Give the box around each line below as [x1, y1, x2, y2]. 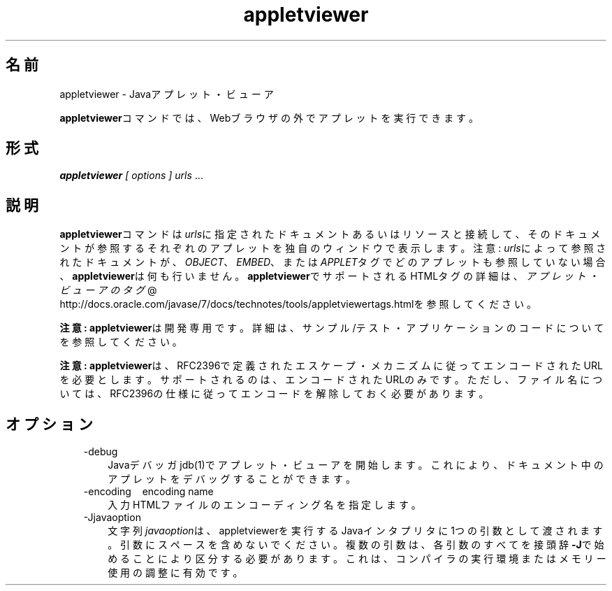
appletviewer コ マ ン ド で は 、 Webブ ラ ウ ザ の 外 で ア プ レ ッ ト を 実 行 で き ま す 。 [59, 111, 479, 124]
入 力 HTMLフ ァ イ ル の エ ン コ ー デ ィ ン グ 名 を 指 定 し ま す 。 [108, 499, 421, 511]
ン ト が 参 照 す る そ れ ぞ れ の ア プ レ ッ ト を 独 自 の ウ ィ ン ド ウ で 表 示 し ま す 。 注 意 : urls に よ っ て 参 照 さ [59, 242, 606, 255]
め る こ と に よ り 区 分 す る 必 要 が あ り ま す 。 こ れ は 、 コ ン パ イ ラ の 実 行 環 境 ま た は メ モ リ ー [108, 553, 606, 565]
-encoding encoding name [83, 485, 214, 498]
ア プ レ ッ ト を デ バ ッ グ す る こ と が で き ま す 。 [108, 473, 356, 485]
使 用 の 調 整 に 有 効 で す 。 [108, 567, 243, 579]
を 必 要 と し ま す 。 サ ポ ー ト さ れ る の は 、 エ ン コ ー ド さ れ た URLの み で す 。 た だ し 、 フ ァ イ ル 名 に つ [59, 373, 603, 386]
